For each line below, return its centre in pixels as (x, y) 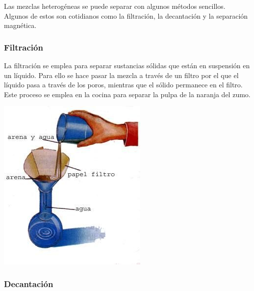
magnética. (20, 25)
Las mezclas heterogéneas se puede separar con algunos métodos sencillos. (115, 6)
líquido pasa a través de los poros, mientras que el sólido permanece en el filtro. (123, 85)
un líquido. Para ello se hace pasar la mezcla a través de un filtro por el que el (121, 75)
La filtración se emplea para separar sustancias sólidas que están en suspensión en (127, 65)
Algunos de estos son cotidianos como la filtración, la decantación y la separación (126, 15)
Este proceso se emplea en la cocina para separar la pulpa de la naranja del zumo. (127, 94)
